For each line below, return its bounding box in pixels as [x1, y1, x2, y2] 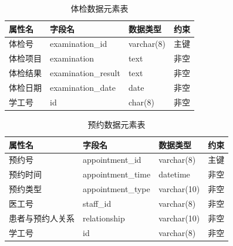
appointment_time [83, 168, 151, 180]
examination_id [50, 37, 107, 50]
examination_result [50, 67, 120, 79]
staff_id [83, 197, 112, 209]
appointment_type [83, 183, 150, 195]
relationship [83, 211, 125, 224]
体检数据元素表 [70, 2, 129, 14]
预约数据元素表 [87, 118, 146, 130]
